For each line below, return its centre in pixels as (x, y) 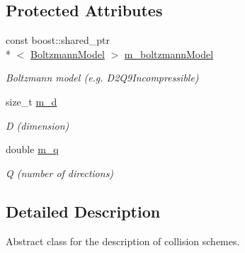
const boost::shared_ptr (58, 40)
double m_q (32, 149)
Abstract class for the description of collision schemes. (123, 241)
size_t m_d (32, 101)
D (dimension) (38, 125)
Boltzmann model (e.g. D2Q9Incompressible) (102, 78)
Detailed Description (83, 211)
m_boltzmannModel (169, 54)
